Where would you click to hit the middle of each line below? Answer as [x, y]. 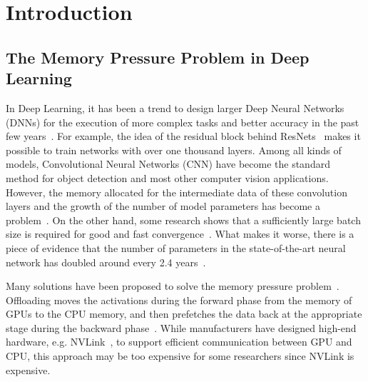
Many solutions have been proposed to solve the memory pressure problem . [173, 286]
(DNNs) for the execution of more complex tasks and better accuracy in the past [183, 122]
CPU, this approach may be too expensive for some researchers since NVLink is [180, 356]
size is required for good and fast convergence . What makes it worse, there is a [180, 234]
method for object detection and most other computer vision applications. [167, 177]
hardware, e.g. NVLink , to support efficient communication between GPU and [179, 342]
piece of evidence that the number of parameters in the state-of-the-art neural [176, 247]
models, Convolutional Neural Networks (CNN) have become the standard [168, 164]
